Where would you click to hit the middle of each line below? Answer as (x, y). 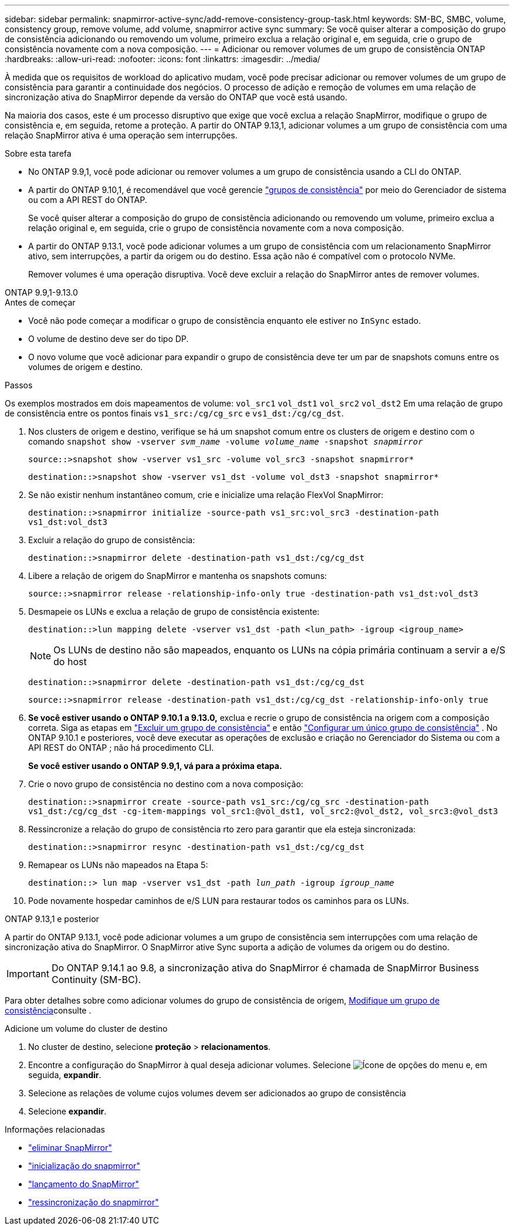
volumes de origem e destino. (86, 367)
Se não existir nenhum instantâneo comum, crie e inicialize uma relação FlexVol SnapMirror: (206, 495)
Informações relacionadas (55, 1129)
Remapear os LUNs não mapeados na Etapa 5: (118, 865)
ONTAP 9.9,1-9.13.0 (41, 292)
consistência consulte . (48, 1010)
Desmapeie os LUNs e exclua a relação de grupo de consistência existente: (174, 611)
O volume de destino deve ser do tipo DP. (109, 339)
